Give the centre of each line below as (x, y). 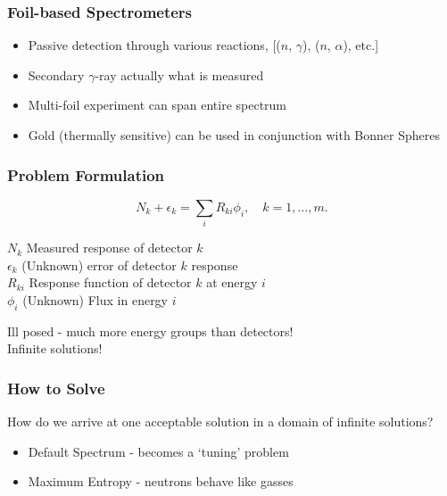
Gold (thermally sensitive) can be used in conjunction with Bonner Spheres (234, 135)
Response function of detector (110, 282)
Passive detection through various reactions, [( (154, 45)
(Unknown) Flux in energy (95, 299)
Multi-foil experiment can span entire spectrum (157, 105)
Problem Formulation (86, 174)
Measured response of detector (109, 248)
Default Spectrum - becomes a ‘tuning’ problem (158, 451)
